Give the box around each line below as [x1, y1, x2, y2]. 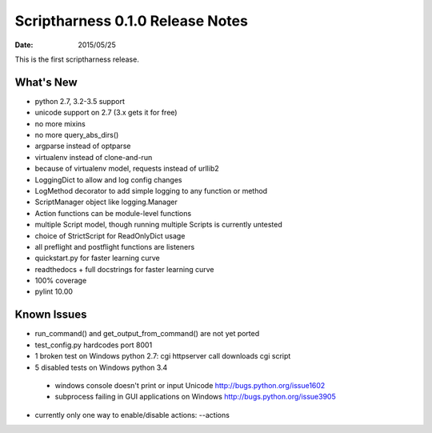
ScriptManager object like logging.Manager [34, 197, 178, 207]
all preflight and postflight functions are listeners [34, 242, 195, 251]
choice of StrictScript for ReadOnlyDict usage [34, 231, 186, 240]
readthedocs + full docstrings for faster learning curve [34, 264, 215, 274]
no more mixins [34, 118, 86, 128]
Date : [14, 40, 34, 50]
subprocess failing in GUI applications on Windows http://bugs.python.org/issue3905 [54, 392, 336, 402]
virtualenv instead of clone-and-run [34, 152, 153, 162]
